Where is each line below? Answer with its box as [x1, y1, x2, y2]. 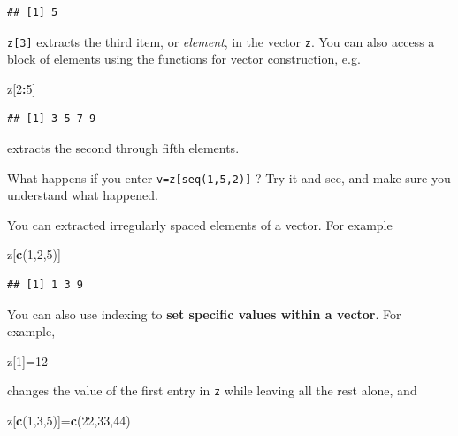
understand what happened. [7, 186, 158, 204]
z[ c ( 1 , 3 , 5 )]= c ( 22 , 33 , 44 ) [7, 411, 131, 430]
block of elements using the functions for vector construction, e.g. [7, 50, 361, 68]
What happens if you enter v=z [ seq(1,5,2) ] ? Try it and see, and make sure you [7, 168, 451, 187]
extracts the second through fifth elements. [7, 139, 240, 157]
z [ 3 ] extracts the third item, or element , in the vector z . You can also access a [7, 32, 435, 50]
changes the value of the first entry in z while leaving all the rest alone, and [7, 381, 417, 400]
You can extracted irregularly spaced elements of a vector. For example [7, 215, 393, 233]
